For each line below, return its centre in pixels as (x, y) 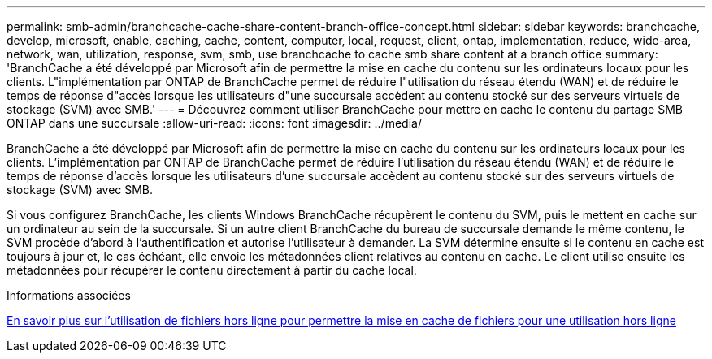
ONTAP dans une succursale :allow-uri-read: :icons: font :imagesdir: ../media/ (214, 123)
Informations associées (69, 295)
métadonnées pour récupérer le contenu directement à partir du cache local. (212, 270)
